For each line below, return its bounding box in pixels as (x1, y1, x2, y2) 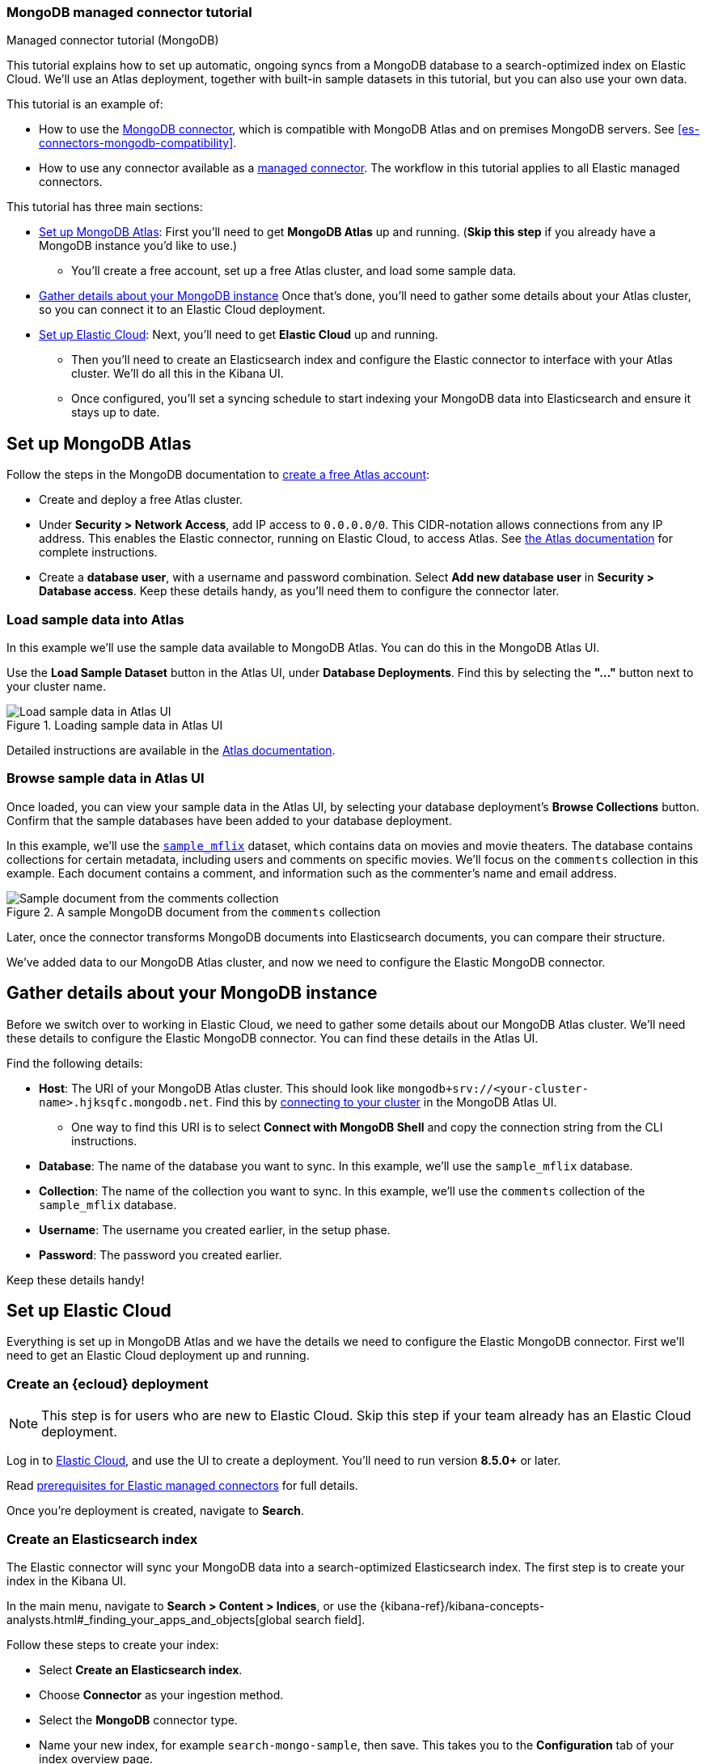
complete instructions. (39, 545, 158, 560)
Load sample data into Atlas (6, 611, 184, 628)
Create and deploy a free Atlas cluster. (39, 493, 243, 507)
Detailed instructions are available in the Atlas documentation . (6, 742, 336, 757)
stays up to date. (71, 405, 160, 420)
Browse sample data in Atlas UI (6, 770, 205, 787)
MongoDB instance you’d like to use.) (39, 239, 238, 253)
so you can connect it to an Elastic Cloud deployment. (39, 302, 326, 317)
